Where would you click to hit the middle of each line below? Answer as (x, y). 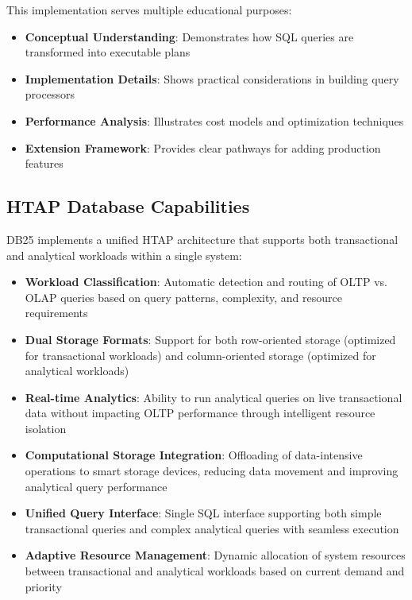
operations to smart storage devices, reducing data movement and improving (212, 471)
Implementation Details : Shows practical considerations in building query (212, 78)
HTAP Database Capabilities (128, 206)
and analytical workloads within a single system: (124, 255)
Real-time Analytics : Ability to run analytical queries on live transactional (214, 397)
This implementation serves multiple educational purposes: (149, 10)
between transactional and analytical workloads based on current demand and (215, 571)
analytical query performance (96, 486)
